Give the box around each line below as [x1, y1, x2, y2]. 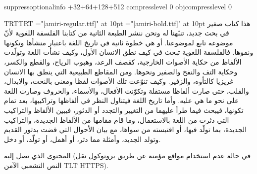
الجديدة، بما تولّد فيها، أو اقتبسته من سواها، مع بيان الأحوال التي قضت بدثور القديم [4, 124, 247, 135]
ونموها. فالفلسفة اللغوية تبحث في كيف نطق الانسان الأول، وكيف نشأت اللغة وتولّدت [4, 47, 254, 57]
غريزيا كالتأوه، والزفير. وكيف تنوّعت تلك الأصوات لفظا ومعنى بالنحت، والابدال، [4, 76, 234, 86]
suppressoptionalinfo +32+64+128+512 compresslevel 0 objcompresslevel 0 [4, 1, 232, 11]
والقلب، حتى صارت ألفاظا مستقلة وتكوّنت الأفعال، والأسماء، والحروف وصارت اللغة [4, 85, 249, 96]
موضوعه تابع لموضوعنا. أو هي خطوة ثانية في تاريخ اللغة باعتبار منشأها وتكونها [4, 37, 233, 47]
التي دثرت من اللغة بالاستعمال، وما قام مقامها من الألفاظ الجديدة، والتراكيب [4, 114, 229, 125]
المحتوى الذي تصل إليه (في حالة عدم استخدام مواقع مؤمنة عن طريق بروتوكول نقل [4, 150, 251, 161]
